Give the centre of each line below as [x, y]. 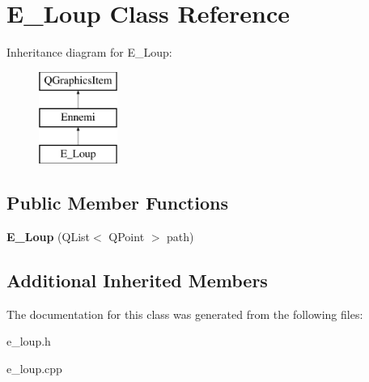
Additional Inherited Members [137, 280]
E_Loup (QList [48, 236]
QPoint [127, 236]
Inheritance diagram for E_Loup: [89, 52]
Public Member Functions [117, 203]
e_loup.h [29, 341]
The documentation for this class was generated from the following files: [185, 314]
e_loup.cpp [34, 368]
